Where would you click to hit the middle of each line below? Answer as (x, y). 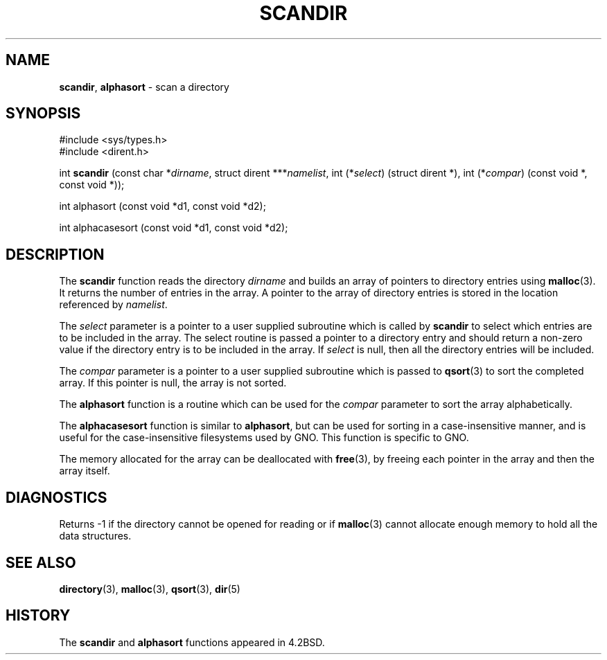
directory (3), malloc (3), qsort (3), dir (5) (150, 589)
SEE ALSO (41, 562)
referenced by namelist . (113, 305)
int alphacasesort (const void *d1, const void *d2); (174, 228)
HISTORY (38, 616)
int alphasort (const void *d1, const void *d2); (162, 206)
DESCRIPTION (55, 254)
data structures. (95, 536)
